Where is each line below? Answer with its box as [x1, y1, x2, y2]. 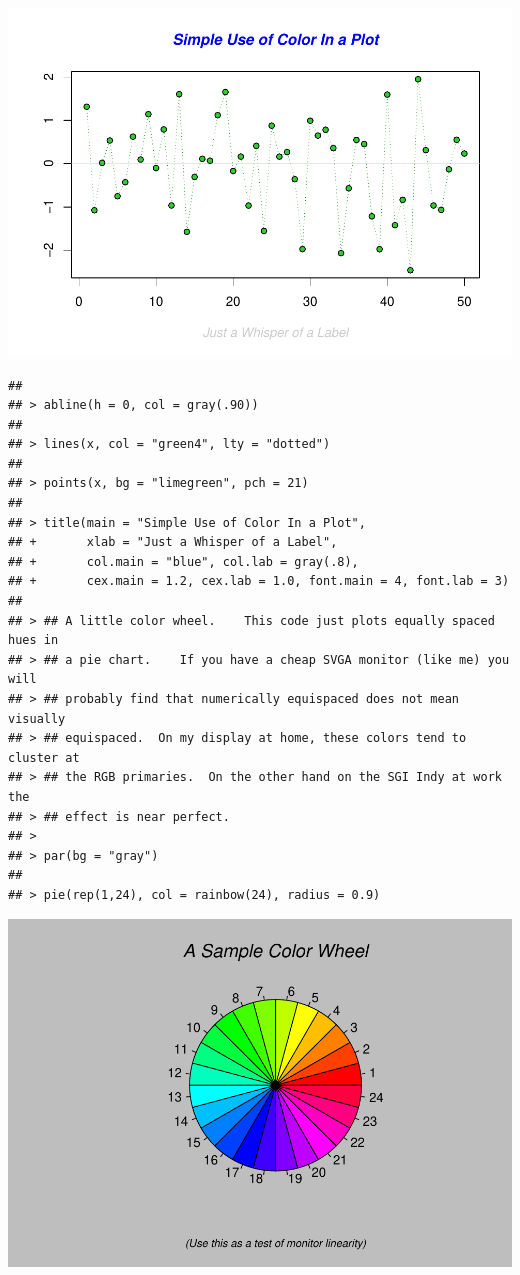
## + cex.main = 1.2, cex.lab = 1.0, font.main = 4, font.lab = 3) [8, 574, 510, 589]
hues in [8, 633, 59, 648]
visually [8, 711, 66, 726]
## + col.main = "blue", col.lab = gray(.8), [8, 554, 359, 569]
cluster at [8, 750, 80, 765]
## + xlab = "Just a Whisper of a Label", [8, 535, 338, 550]
